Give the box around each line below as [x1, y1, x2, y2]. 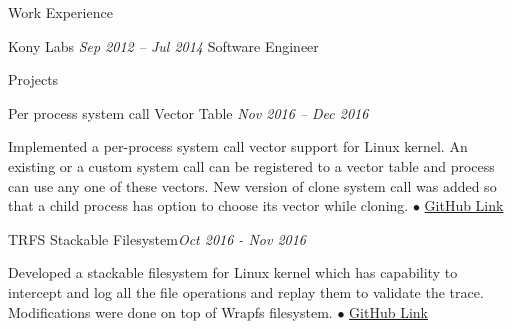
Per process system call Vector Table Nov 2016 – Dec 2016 [8, 102, 369, 123]
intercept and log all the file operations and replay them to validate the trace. [8, 281, 484, 302]
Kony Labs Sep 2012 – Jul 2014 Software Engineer [8, 35, 319, 56]
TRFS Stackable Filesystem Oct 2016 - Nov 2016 [8, 228, 307, 249]
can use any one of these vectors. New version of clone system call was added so [8, 175, 497, 196]
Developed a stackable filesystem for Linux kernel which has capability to [8, 262, 458, 283]
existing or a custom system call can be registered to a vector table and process [8, 155, 495, 176]
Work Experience [8, 2, 113, 22]
